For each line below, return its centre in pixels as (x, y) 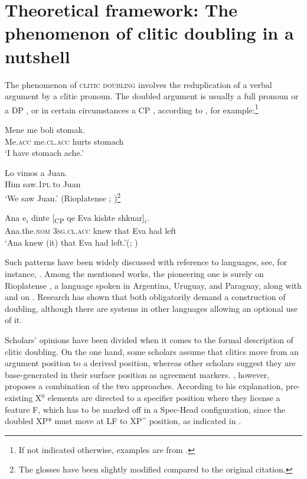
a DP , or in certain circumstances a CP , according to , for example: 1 (132, 109)
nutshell (37, 56)
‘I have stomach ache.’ (44, 153)
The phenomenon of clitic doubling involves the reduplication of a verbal (138, 84)
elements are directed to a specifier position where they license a (164, 397)
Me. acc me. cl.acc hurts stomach (64, 141)
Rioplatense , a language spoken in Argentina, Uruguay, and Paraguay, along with (153, 285)
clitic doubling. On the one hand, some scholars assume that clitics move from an (152, 351)
